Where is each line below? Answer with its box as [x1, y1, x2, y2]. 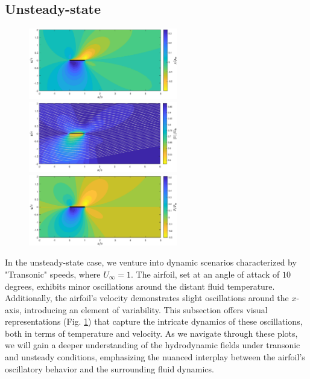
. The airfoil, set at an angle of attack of [131, 267, 280, 280]
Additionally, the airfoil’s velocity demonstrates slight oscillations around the [5, 291, 289, 304]
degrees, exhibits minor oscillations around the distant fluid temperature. [5, 279, 275, 292]
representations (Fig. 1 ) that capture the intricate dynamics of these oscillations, [5, 315, 303, 328]
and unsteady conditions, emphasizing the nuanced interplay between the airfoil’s [5, 351, 305, 363]
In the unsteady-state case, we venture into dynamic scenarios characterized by [5, 256, 297, 269]
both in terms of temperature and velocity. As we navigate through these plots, [5, 326, 298, 339]
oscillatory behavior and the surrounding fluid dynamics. [5, 362, 214, 375]
